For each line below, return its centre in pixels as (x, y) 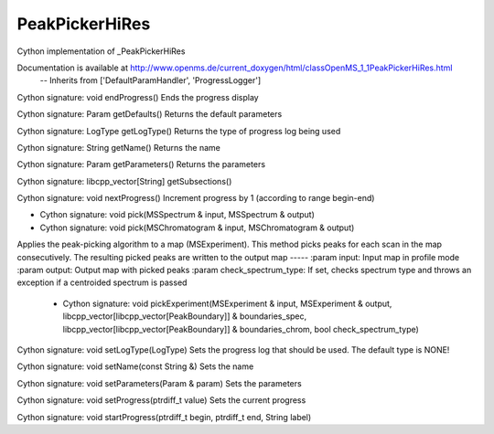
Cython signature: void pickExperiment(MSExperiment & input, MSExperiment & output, (227, 303)
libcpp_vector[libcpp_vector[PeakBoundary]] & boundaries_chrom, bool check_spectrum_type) (241, 329)
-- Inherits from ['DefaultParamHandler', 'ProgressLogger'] (150, 80)
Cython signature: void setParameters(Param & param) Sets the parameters (159, 383)
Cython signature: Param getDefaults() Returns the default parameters (150, 114)
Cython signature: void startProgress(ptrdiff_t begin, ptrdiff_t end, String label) (164, 417)
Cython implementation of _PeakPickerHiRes (101, 51)
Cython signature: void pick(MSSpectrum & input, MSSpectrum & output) (177, 215)
